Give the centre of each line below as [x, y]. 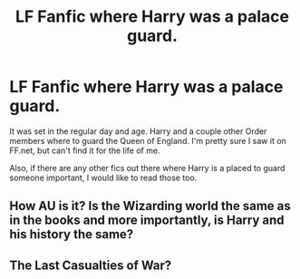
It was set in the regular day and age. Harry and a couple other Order [138, 131]
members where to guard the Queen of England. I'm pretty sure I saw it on [148, 140]
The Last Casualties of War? [91, 265]
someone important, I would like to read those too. [103, 178]
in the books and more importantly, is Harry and [147, 221]
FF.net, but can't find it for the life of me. [85, 150]
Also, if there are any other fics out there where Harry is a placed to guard [147, 168]
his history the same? [72, 234]
